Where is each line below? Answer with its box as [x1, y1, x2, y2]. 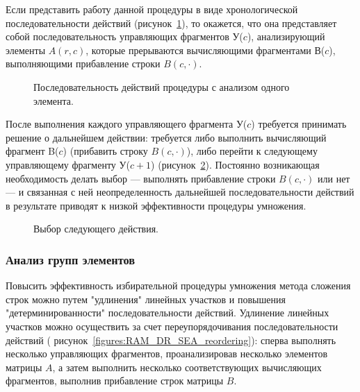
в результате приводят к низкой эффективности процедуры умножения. [6, 198, 306, 212]
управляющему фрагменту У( [6, 157, 130, 171]
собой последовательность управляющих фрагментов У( [6, 29, 243, 44]
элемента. [33, 93, 74, 108]
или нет [318, 171, 350, 185]
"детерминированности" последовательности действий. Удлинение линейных [6, 305, 329, 320]
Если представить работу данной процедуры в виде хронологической [6, 2, 298, 16]
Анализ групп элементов [6, 250, 136, 268]
